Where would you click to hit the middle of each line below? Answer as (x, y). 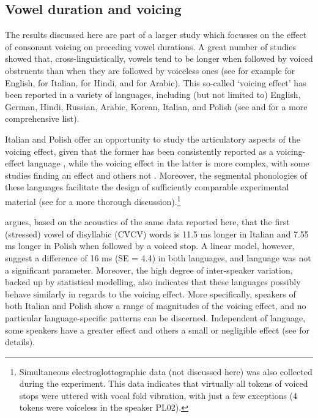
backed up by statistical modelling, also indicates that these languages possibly (153, 282)
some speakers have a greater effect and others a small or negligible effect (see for (157, 330)
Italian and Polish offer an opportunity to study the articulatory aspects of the (153, 139)
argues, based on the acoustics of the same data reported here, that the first (147, 222)
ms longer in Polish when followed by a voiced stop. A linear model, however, (150, 246)
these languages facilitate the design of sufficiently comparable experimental (147, 187)
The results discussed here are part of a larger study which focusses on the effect (156, 35)
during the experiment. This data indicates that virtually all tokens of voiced (164, 383)
